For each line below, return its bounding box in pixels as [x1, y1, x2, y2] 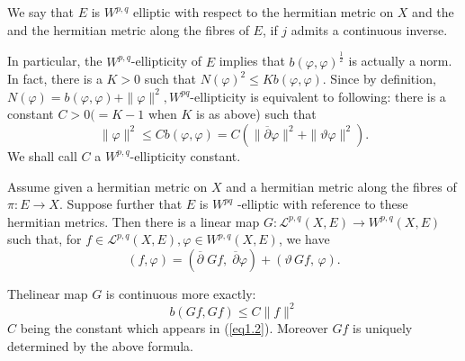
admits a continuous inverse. [291, 20, 448, 39]
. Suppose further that [58, 194, 183, 213]
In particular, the [7, 51, 103, 70]
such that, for [7, 230, 82, 248]
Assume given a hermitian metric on [7, 176, 208, 195]
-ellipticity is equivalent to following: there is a [190, 86, 446, 105]
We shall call [7, 146, 77, 165]
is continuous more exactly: [105, 284, 256, 302]
